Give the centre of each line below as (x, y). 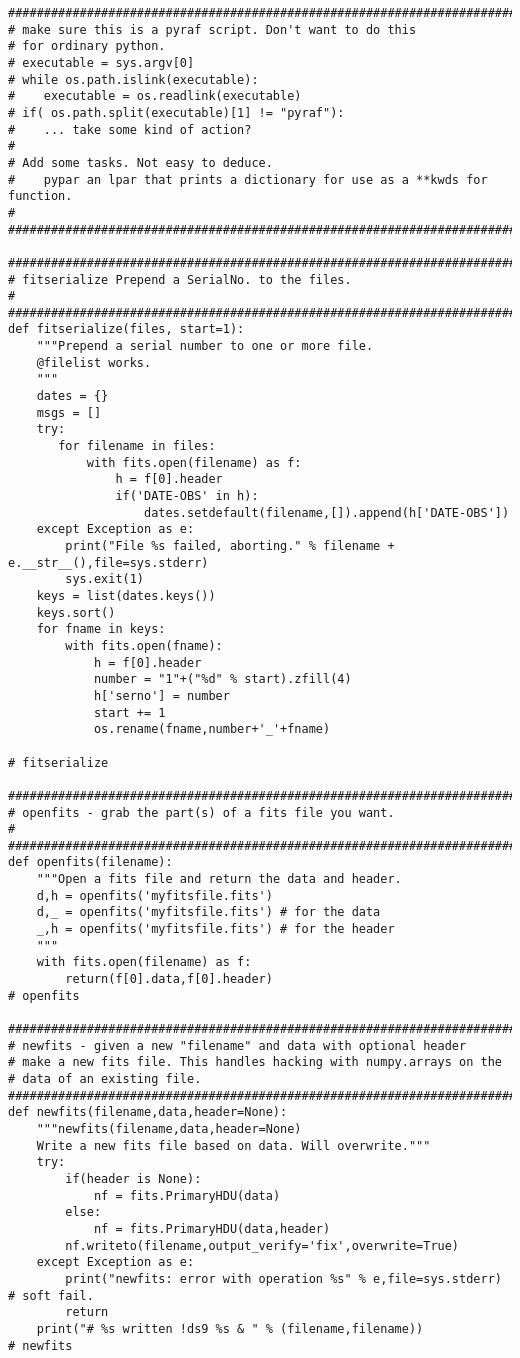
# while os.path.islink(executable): (133, 79)
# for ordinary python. (87, 46)
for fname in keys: (101, 629)
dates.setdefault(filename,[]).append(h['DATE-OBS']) (327, 512)
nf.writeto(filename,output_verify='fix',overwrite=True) (262, 1245)
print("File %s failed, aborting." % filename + (230, 546)
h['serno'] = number (161, 695)
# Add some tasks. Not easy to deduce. (140, 162)
